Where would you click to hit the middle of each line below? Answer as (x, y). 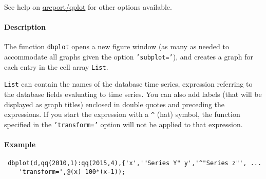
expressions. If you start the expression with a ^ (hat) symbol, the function (122, 114)
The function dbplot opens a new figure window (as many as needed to (117, 46)
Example (20, 144)
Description (25, 27)
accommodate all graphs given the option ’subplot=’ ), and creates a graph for (129, 57)
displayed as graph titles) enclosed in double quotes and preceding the (115, 104)
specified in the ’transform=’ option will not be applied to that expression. (123, 124)
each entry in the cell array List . (56, 66)
